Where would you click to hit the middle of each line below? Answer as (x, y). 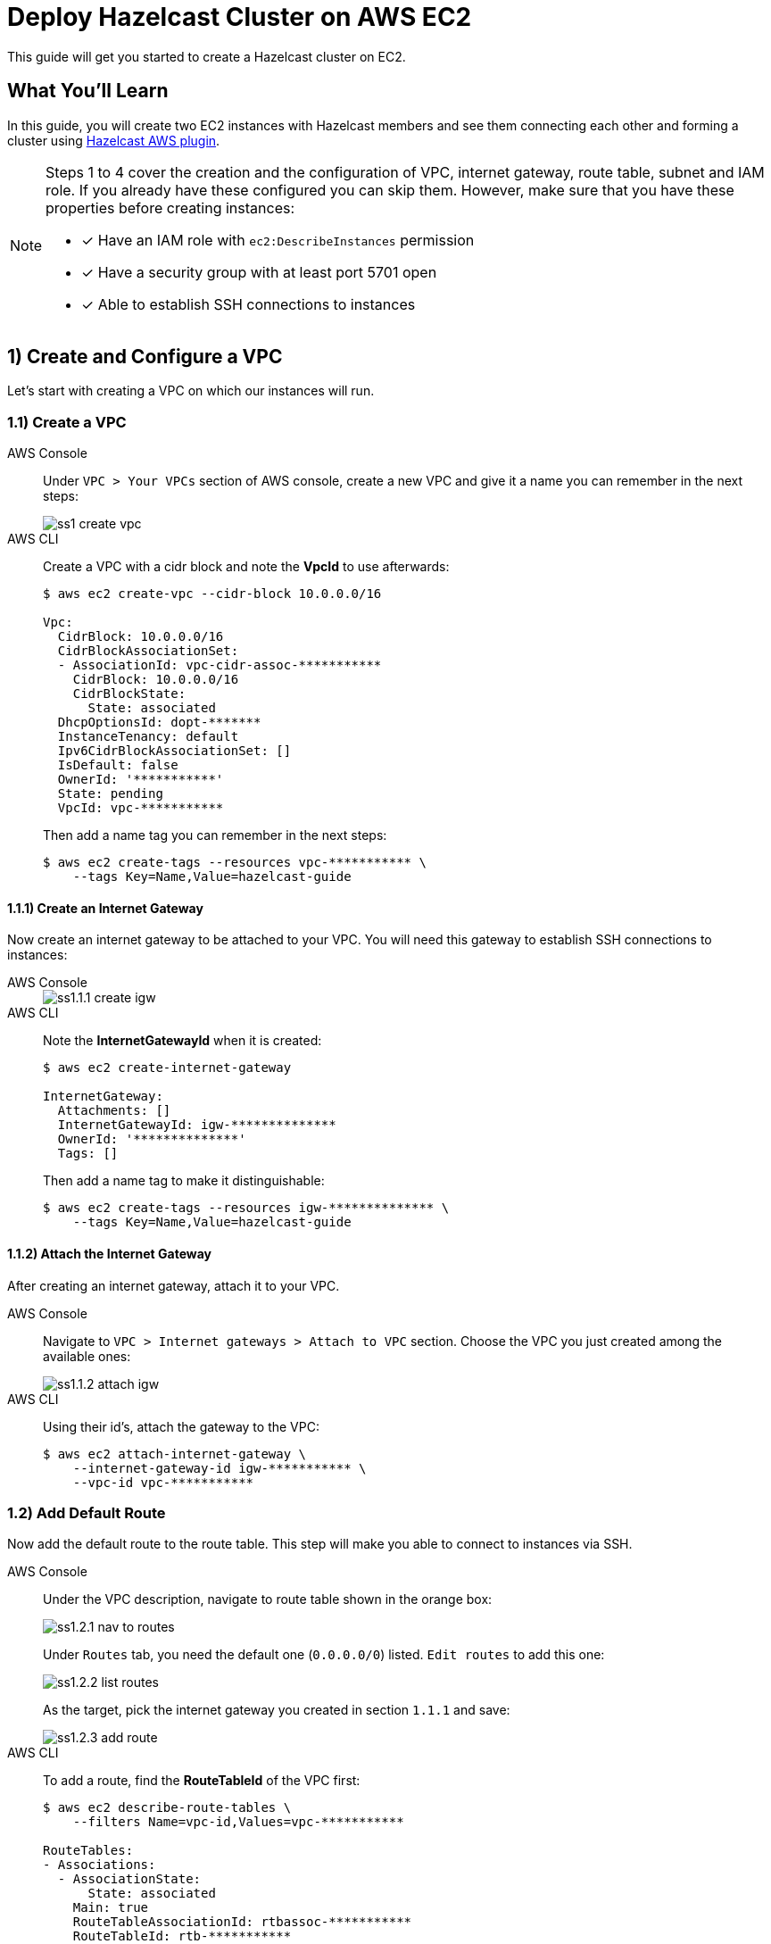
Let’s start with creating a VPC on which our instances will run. (191, 391)
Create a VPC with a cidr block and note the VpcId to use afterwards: (246, 567)
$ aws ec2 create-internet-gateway (167, 1068)
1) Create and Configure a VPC (145, 357)
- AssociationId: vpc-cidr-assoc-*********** (220, 665)
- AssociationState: (129, 1879)
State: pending (110, 794)
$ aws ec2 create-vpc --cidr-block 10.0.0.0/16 (212, 594)
